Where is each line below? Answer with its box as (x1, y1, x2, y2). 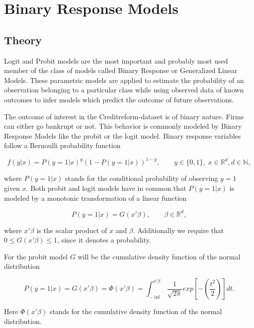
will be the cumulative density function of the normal (78, 251, 241, 261)
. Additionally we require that (133, 225, 224, 235)
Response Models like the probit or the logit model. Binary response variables (4, 130, 241, 141)
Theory (4, 32, 42, 47)
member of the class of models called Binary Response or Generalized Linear (4, 65, 238, 76)
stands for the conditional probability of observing (65, 173, 218, 183)
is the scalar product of (36, 225, 107, 235)
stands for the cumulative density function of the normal (49, 306, 222, 317)
